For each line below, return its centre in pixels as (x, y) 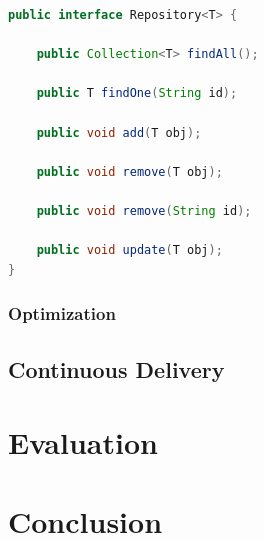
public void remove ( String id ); (144, 210)
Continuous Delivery (116, 368)
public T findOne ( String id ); (137, 93)
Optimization (62, 313)
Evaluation (83, 442)
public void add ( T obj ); (119, 132)
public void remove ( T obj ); (129, 171)
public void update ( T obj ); (129, 250)
